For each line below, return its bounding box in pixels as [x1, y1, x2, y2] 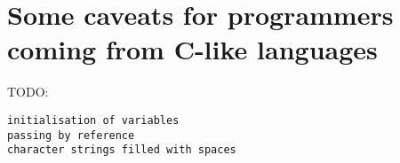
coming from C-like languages [7, 31, 378, 67]
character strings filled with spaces [7, 144, 236, 157]
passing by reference [7, 128, 135, 142]
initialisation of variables [7, 113, 180, 127]
